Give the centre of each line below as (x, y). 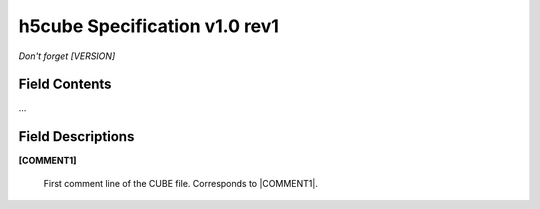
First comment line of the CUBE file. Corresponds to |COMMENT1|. (181, 183)
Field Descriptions (76, 136)
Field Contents (65, 84)
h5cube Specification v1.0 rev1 (149, 26)
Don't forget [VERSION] (67, 56)
